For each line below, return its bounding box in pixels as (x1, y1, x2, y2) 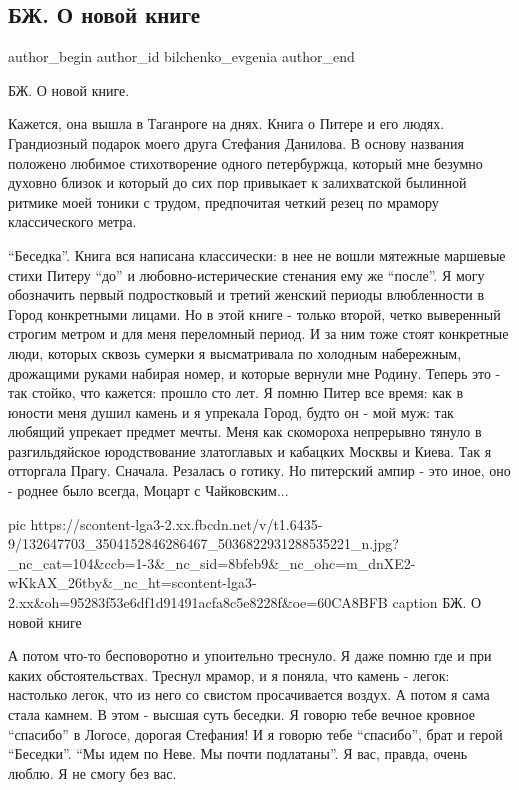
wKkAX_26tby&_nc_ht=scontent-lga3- (8, 572, 257, 593)
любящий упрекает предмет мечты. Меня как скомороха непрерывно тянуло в (8, 421, 482, 442)
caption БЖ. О (392, 592, 482, 613)
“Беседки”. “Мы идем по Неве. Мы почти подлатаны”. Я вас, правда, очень (8, 743, 468, 764)
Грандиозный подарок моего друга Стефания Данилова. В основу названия (8, 132, 464, 153)
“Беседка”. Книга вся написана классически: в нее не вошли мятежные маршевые (8, 244, 506, 265)
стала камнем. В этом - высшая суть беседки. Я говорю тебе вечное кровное (8, 704, 475, 725)
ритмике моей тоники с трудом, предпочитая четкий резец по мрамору (8, 191, 439, 212)
